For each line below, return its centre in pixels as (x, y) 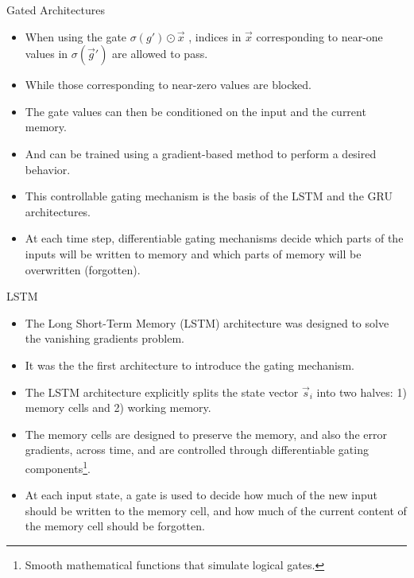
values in (46, 54)
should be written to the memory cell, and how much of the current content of (216, 510)
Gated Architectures (56, 10)
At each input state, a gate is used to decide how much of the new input (201, 495)
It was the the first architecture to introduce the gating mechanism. (190, 365)
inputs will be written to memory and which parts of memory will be (193, 253)
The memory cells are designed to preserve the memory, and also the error (206, 434)
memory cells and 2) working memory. (118, 407)
